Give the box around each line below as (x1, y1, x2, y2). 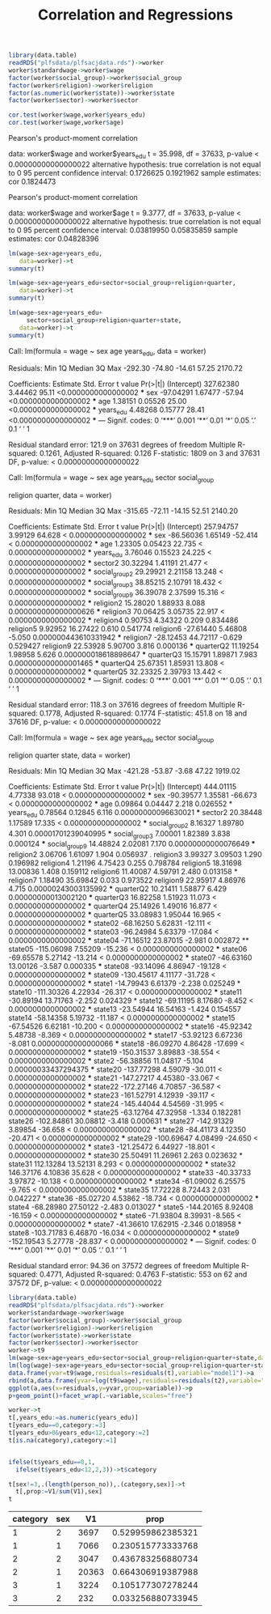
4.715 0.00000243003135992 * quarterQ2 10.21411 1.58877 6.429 (8, 884, 227, 894)
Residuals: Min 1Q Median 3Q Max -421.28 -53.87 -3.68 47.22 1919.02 (8, 766, 240, 775)
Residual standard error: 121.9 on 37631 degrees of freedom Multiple (8, 440, 236, 450)
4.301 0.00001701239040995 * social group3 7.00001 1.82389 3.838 (8, 828, 231, 840)
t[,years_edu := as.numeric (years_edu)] (8, 1414, 139, 1422)
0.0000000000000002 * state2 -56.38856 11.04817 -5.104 (8, 1056, 204, 1066)
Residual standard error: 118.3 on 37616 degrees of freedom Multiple (8, 700, 236, 710)
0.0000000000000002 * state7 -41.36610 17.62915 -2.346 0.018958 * (8, 1220, 242, 1230)
